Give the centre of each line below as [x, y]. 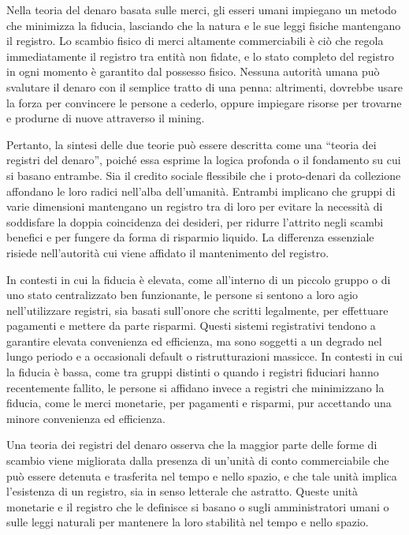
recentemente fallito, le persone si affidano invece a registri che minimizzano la [195, 387]
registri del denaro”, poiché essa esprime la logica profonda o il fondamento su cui [204, 160]
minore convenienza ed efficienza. [86, 418]
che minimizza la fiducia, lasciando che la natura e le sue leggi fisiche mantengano [204, 25]
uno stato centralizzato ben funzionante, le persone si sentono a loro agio [182, 295]
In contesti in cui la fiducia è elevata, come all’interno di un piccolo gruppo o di [199, 279]
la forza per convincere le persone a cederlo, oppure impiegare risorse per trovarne [204, 102]
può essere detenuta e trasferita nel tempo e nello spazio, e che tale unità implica [202, 475]
